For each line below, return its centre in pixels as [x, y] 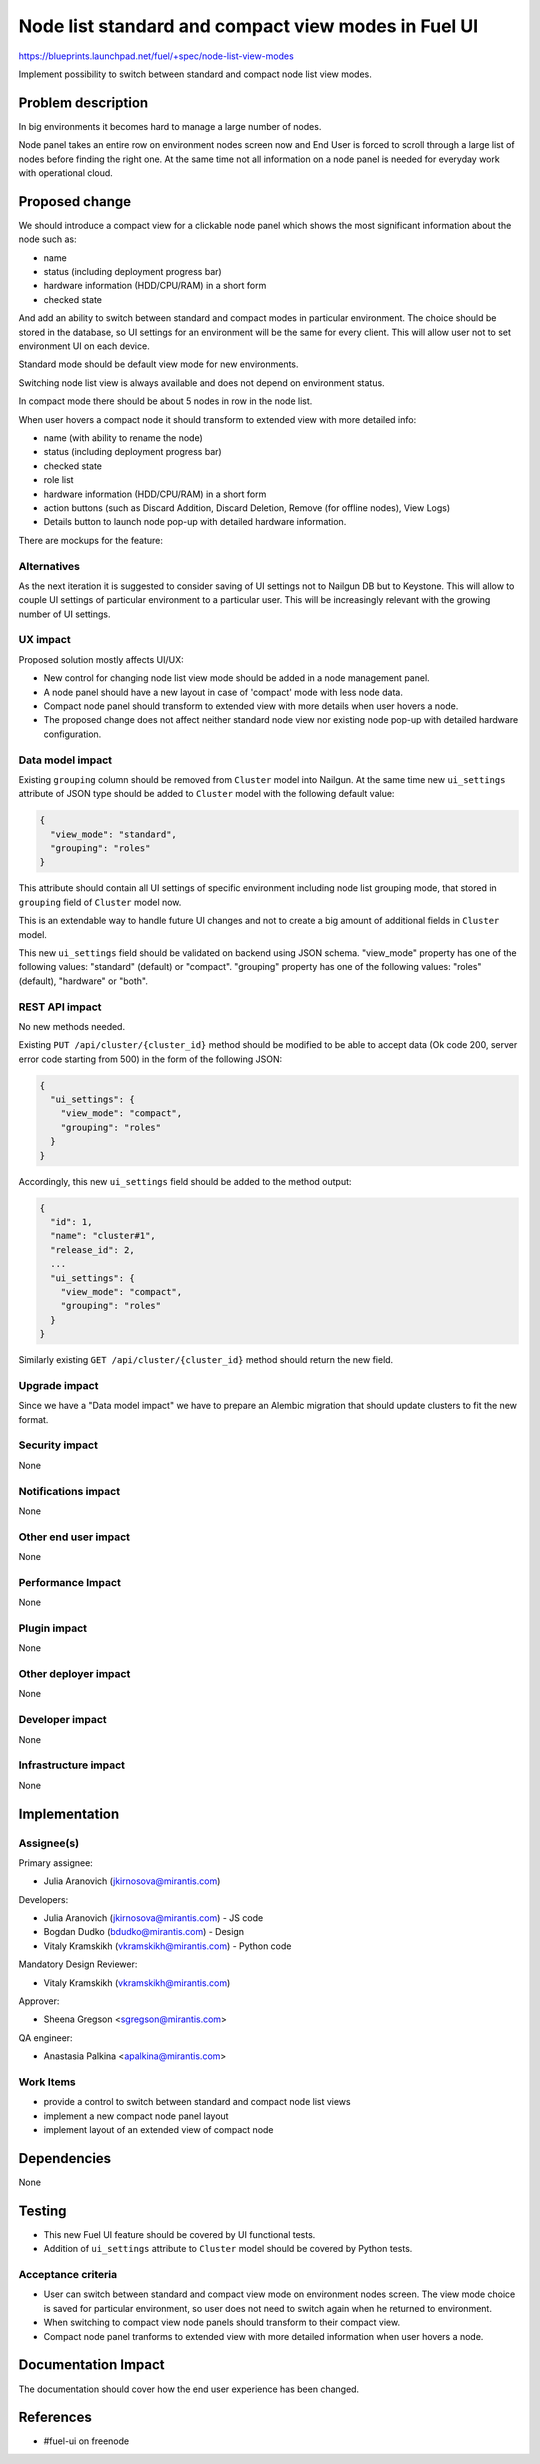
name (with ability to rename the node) [123, 438]
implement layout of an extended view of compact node [158, 2130]
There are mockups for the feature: [91, 540]
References [55, 2417]
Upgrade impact [58, 1385]
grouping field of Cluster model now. [100, 902]
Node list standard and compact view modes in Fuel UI [248, 26]
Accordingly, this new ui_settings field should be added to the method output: [185, 1181]
